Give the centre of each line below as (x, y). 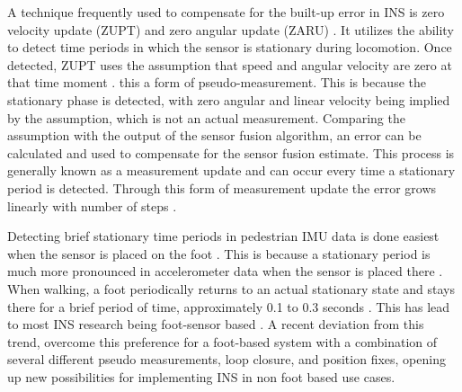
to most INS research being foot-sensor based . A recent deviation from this (216, 324)
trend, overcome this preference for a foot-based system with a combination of (222, 341)
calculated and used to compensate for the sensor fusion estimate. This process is (231, 152)
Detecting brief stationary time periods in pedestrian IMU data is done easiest (223, 236)
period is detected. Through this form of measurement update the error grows (222, 187)
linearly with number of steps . (92, 205)
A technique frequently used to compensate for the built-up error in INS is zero (226, 12)
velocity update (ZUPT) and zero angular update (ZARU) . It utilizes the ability (231, 29)
